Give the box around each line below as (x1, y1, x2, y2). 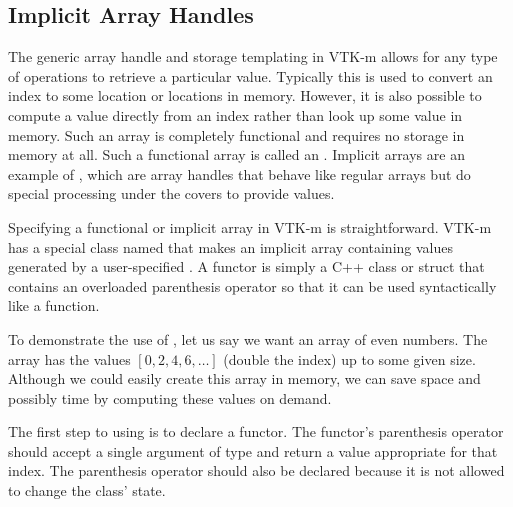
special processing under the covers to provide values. (8, 183, 335, 204)
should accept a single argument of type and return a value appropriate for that (8, 440, 498, 461)
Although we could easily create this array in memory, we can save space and (8, 368, 481, 389)
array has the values (8, 348, 131, 369)
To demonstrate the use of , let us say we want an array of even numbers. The (8, 328, 488, 349)
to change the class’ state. (8, 480, 166, 501)
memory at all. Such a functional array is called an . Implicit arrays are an (8, 144, 465, 165)
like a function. (8, 295, 100, 316)
